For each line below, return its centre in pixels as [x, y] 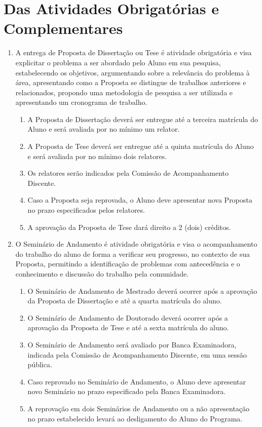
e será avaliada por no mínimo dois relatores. [97, 156]
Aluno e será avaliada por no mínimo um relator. [104, 129]
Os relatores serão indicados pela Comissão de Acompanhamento [128, 173]
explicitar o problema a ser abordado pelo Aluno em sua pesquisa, [118, 62]
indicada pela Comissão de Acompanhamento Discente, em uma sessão [137, 354]
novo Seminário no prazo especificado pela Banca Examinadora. [127, 391]
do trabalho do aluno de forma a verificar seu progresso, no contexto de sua [133, 254]
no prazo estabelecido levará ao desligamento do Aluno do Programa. [135, 418]
